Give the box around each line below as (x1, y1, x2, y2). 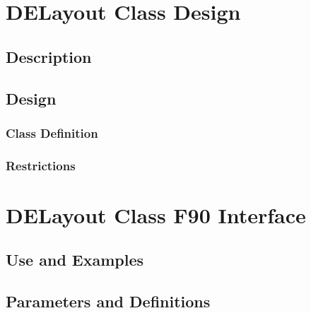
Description (6, 45, 92, 67)
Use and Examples (6, 249, 144, 271)
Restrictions (6, 156, 76, 174)
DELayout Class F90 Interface (6, 200, 306, 229)
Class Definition (6, 124, 98, 141)
